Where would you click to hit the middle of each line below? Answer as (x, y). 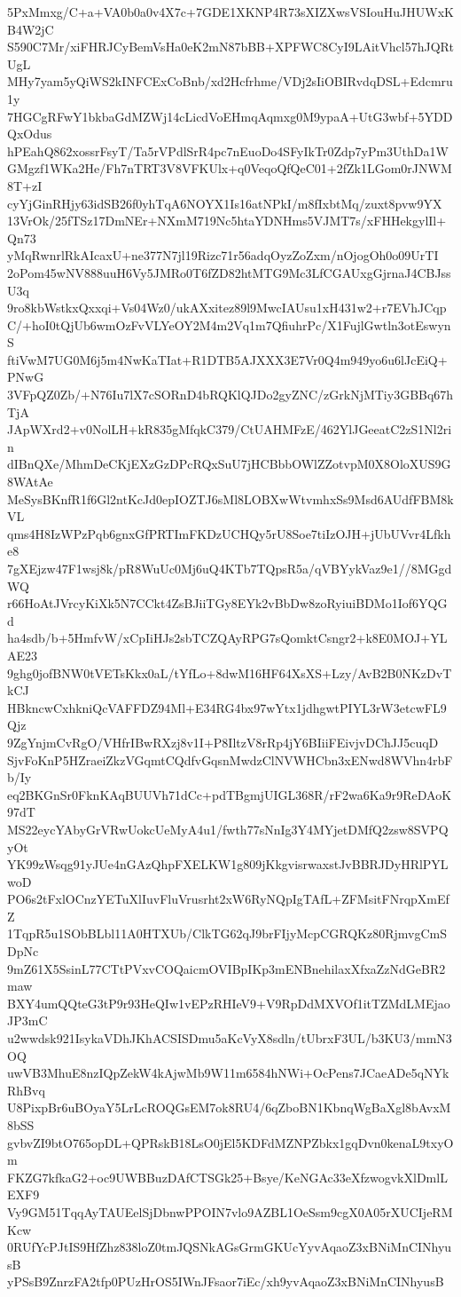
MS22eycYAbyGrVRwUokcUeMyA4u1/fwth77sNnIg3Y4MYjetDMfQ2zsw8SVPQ (228, 829)
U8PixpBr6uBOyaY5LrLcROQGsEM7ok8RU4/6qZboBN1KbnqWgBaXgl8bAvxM (229, 1107)
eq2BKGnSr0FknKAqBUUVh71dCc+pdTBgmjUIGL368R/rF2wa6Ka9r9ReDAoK (230, 794)
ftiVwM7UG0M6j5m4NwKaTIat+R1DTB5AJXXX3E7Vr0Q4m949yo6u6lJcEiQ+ (227, 359)
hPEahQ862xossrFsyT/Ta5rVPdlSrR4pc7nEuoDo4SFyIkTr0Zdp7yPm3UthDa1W (228, 150)
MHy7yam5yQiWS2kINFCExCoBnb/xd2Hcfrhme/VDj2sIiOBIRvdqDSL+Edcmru (230, 81)
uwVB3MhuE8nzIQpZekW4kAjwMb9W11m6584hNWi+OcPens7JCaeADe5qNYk (228, 1073)
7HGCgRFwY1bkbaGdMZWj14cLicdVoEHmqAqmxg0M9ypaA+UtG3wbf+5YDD (230, 116)
